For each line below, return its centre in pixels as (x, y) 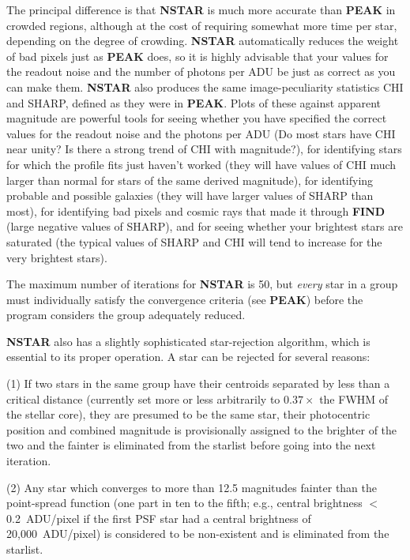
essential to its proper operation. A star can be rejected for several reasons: (188, 357)
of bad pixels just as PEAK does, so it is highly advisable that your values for (197, 56)
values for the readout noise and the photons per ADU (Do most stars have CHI (201, 133)
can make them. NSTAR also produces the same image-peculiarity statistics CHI (205, 86)
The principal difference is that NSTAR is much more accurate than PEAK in (201, 9)
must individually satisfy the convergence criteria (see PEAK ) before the (185, 299)
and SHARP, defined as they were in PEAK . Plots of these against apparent (194, 102)
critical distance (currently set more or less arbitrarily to (143, 398)
